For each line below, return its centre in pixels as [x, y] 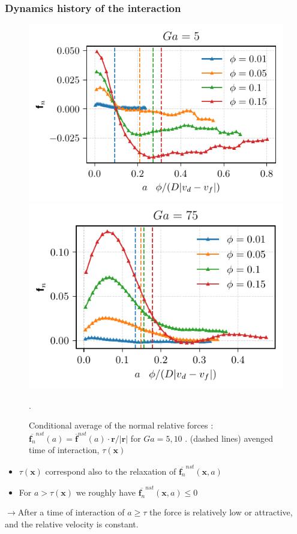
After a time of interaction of [71, 512]
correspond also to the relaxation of [111, 471]
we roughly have [106, 492]
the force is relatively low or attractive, [221, 512]
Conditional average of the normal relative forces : [121, 425]
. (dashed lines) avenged [229, 438]
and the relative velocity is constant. [72, 524]
